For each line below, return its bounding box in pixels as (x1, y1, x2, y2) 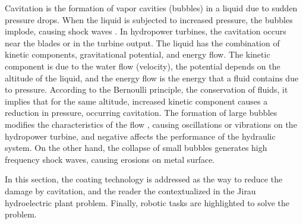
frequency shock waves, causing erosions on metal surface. (5, 153, 215, 165)
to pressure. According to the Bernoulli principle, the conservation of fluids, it (5, 83, 288, 96)
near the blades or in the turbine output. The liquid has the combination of (5, 36, 280, 49)
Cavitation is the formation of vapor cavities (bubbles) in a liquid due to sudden (5, 2, 298, 14)
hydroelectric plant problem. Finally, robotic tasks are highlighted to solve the (5, 196, 289, 209)
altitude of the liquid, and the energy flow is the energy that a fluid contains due (5, 71, 299, 84)
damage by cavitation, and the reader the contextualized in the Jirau (5, 184, 256, 197)
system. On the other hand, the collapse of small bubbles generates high (5, 141, 267, 154)
